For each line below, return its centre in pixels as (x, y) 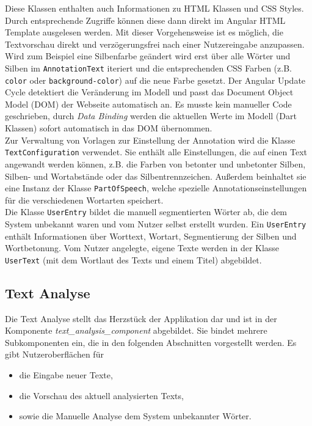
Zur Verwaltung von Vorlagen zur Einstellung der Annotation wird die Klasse (150, 140)
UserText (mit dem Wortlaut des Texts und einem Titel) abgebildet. (133, 259)
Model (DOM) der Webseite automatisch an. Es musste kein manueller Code (148, 104)
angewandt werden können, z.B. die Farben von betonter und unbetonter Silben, (155, 163)
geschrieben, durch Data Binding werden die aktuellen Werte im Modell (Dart (151, 116)
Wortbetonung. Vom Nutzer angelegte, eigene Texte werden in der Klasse (142, 248)
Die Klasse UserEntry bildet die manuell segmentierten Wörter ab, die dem (146, 212)
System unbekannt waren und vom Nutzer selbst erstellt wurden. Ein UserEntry (156, 224)
